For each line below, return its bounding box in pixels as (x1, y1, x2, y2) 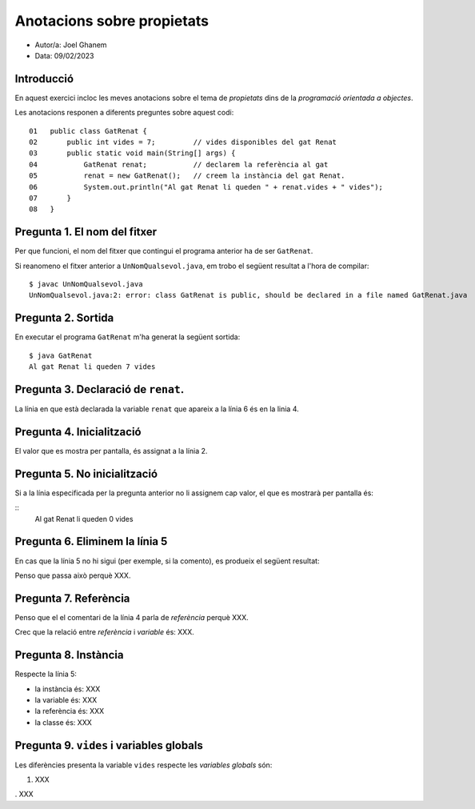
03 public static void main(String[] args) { (29, 149, 236, 158)
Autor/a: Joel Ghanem (34, 40, 107, 50)
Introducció (14, 72, 74, 86)
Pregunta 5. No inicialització (14, 467, 158, 480)
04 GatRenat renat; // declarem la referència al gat (29, 160, 329, 169)
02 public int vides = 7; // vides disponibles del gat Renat (29, 138, 337, 147)
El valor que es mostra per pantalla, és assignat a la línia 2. (14, 446, 208, 455)
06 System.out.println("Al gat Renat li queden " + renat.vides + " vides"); (29, 182, 384, 191)
